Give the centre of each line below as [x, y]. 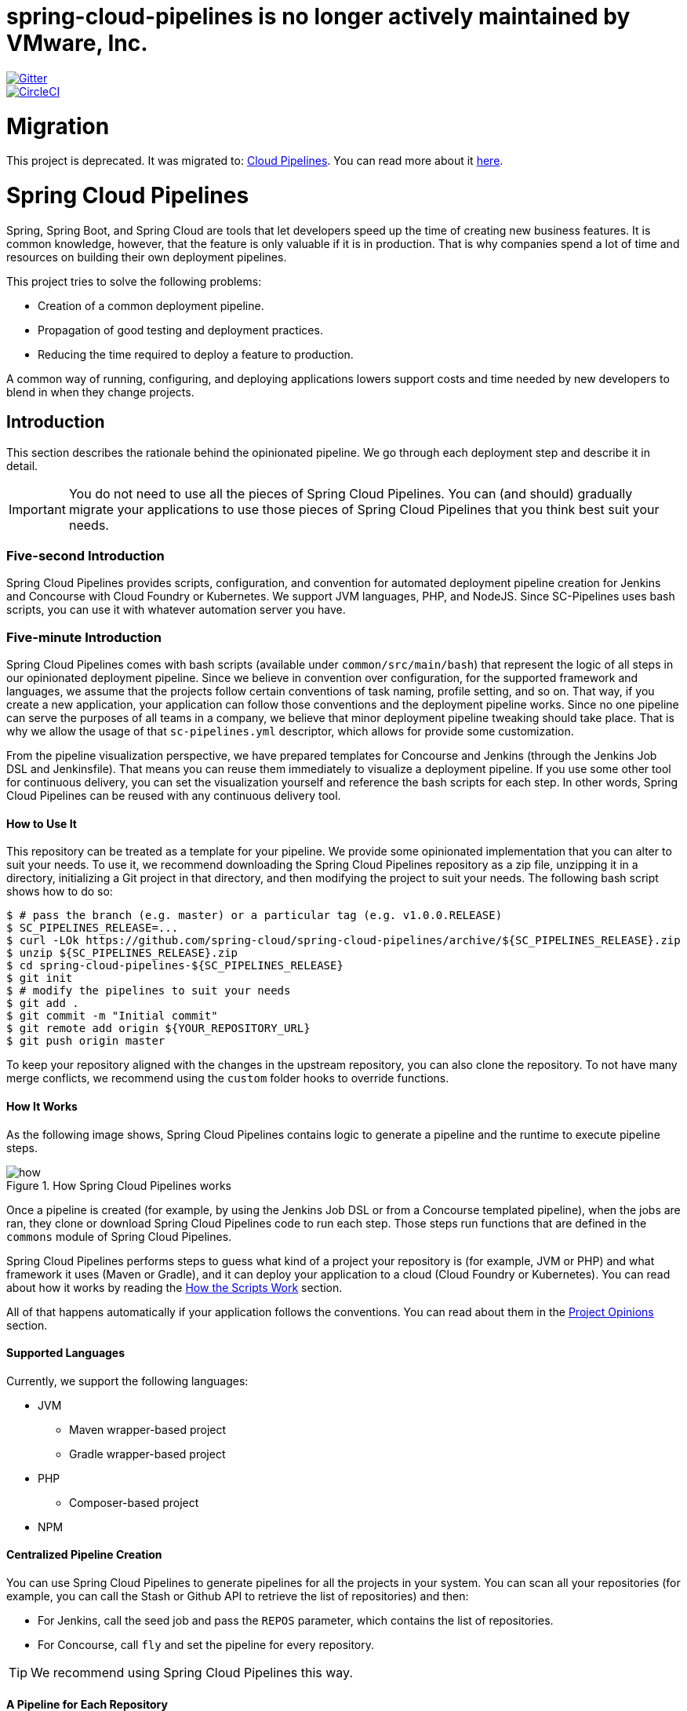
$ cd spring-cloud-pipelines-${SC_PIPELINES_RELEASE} [175, 966]
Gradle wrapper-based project [147, 1454]
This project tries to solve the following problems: [134, 281]
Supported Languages [66, 1353]
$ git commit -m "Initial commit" [112, 1016]
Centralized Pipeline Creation [84, 1555]
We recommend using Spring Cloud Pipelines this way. [192, 1672]
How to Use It [42, 823]
